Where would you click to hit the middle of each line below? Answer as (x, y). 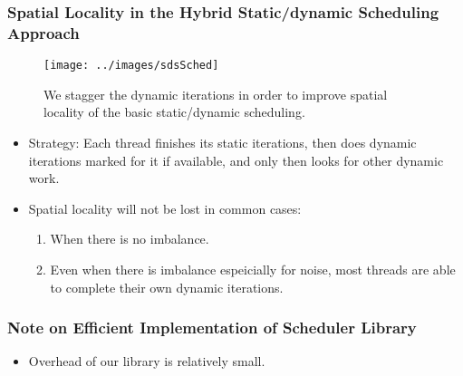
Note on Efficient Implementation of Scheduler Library (212, 328)
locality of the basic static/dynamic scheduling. (174, 112)
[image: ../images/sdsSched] (131, 66)
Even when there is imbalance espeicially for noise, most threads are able (253, 269)
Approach (43, 32)
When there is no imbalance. (130, 239)
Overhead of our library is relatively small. (147, 361)
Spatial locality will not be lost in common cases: (165, 208)
